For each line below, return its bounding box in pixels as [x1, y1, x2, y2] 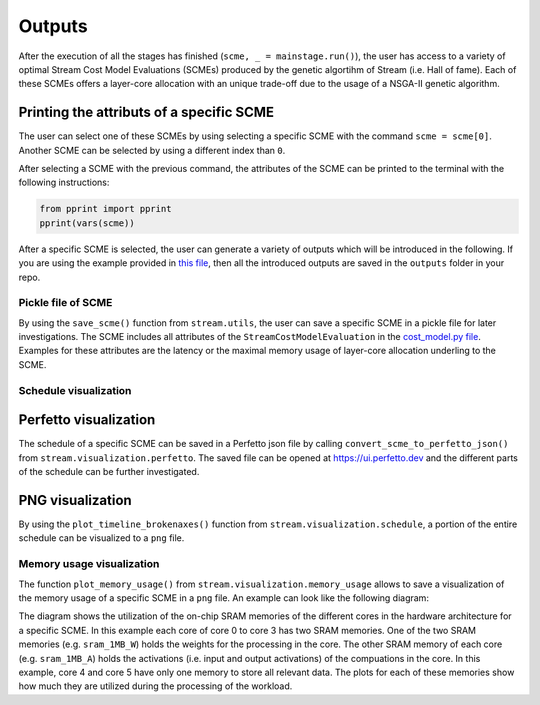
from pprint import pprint [39, 203, 172, 215]
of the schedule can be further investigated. [18, 466, 200, 478]
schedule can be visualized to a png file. [18, 532, 185, 544]
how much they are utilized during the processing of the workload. [18, 680, 293, 692]
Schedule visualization [18, 383, 132, 397]
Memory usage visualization [18, 557, 160, 571]
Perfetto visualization [18, 411, 156, 429]
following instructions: [18, 176, 110, 189]
